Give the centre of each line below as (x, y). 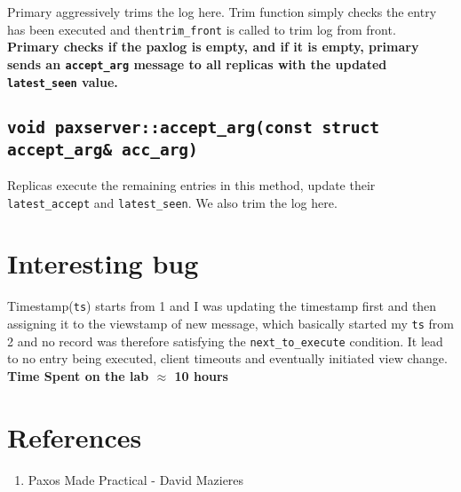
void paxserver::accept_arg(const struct (193, 127)
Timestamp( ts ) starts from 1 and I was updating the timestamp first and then (222, 306)
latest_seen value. (63, 81)
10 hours (201, 375)
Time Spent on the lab (78, 375)
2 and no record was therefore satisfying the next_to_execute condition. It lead (225, 341)
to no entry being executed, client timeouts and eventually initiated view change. (227, 358)
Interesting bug (103, 263)
